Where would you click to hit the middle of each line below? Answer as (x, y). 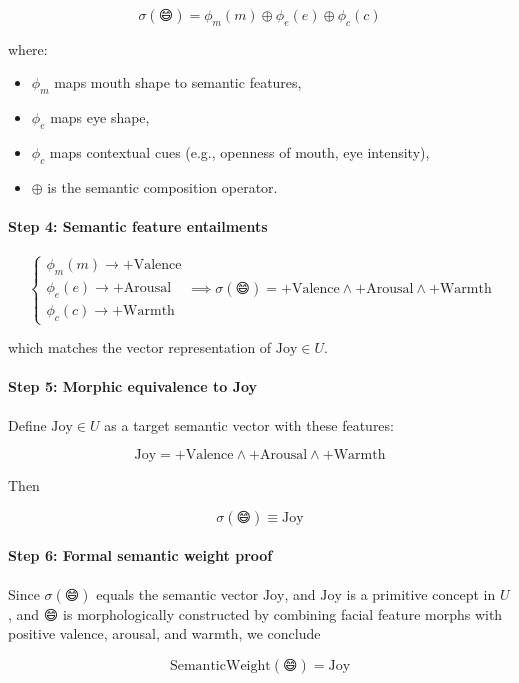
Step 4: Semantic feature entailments (138, 225)
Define (27, 424)
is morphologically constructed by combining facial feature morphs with (283, 613)
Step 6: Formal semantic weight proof (140, 555)
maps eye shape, (100, 117)
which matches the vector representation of (140, 347)
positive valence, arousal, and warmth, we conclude (164, 633)
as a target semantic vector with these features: (249, 424)
